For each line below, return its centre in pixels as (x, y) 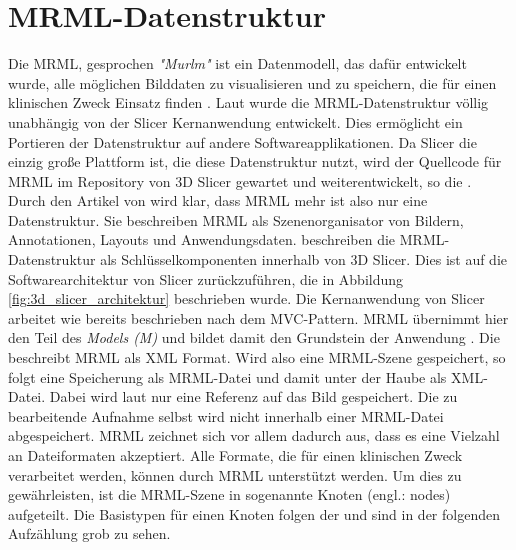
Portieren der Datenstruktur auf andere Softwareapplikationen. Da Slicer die (242, 141)
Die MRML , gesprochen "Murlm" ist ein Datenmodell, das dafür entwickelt (237, 63)
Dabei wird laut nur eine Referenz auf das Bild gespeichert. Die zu (253, 396)
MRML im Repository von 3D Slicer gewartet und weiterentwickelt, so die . (240, 180)
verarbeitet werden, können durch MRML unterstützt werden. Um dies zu (235, 474)
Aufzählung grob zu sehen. (89, 533)
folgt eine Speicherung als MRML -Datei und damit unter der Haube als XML (246, 376)
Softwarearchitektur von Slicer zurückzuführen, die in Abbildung (206, 278)
